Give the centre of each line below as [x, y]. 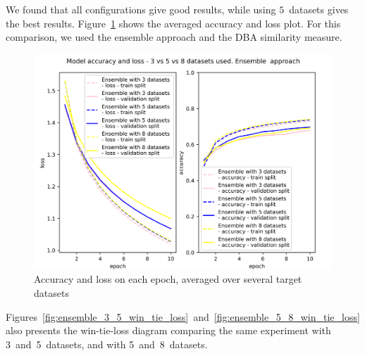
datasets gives [319, 9]
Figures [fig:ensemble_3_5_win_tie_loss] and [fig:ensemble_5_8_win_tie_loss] [183, 316]
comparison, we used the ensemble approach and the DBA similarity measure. [174, 37]
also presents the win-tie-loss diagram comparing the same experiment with [168, 330]
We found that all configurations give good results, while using [141, 9]
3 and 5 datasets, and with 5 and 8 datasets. [107, 344]
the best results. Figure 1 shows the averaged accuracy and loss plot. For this [173, 23]
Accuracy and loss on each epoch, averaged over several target [168, 279]
